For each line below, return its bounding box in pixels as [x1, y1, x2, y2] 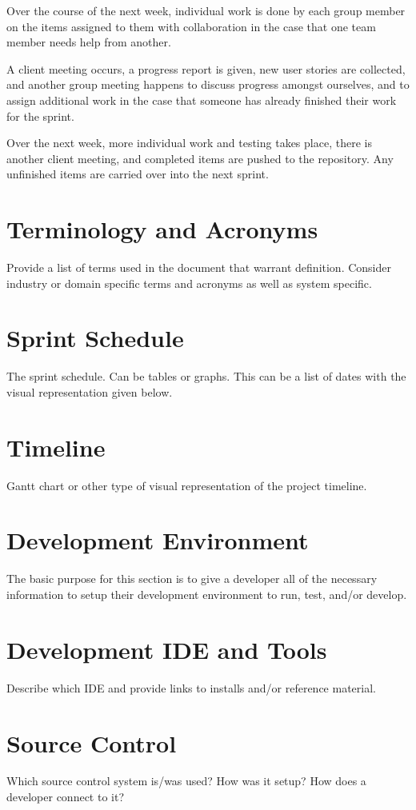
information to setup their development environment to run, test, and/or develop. [6, 586, 407, 602]
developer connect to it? [6, 788, 125, 805]
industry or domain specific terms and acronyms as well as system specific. [6, 274, 372, 291]
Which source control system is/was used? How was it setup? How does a [6, 772, 366, 789]
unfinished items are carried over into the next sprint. [6, 166, 269, 182]
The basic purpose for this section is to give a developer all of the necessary [6, 570, 378, 587]
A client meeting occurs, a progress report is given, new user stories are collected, [6, 60, 406, 77]
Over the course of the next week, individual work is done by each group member [6, 2, 406, 18]
